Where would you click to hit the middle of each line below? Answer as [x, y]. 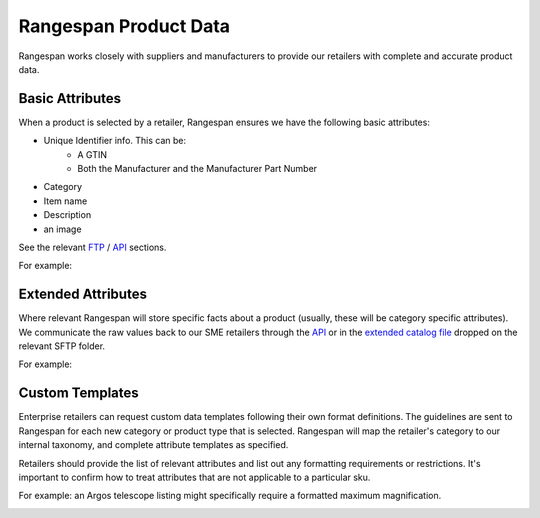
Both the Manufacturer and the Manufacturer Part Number [197, 169]
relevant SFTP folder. [61, 346]
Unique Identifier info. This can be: [115, 141]
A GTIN [92, 154]
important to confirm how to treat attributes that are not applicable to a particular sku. [194, 477]
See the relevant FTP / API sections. [92, 247]
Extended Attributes [82, 294]
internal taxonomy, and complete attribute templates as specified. [153, 445]
